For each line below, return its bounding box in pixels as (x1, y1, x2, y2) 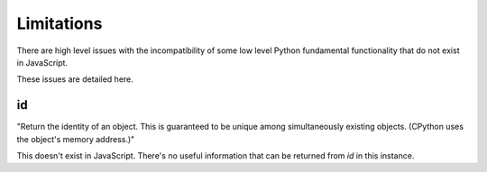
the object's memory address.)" (16, 133, 135, 144)
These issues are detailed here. (16, 74, 134, 85)
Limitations (16, 14, 103, 33)
